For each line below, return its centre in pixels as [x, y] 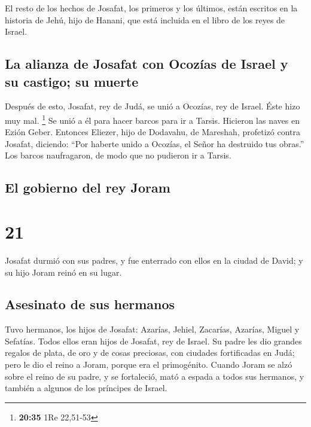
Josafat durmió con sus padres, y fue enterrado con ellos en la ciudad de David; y [154, 260]
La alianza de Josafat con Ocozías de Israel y [147, 64]
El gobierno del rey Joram [88, 187]
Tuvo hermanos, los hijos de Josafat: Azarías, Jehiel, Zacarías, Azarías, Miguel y [152, 329]
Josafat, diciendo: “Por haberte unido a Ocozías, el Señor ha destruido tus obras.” [155, 143]
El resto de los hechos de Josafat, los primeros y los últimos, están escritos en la [151, 8]
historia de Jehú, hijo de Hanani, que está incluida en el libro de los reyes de [145, 19]
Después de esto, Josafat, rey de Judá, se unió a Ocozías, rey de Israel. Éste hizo [153, 106]
